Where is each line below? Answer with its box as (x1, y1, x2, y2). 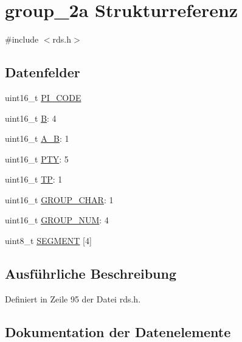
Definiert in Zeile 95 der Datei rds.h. (5, 292, 141, 305)
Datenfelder (5, 63, 80, 82)
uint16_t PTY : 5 (5, 152, 69, 165)
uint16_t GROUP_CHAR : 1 (5, 193, 114, 206)
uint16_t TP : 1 (5, 173, 63, 186)
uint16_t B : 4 (5, 111, 57, 124)
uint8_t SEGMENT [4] (5, 234, 92, 247)
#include (5, 33, 39, 46)
